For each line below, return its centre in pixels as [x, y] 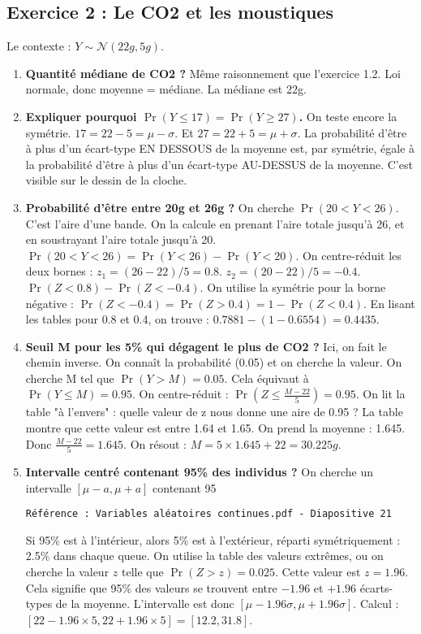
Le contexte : [39, 46]
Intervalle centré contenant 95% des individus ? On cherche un [199, 471]
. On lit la [380, 394]
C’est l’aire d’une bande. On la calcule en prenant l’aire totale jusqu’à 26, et [215, 223]
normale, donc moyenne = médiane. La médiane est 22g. [166, 89]
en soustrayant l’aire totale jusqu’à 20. [121, 239]
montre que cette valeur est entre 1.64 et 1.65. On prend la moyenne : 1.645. [215, 428]
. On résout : [155, 443]
